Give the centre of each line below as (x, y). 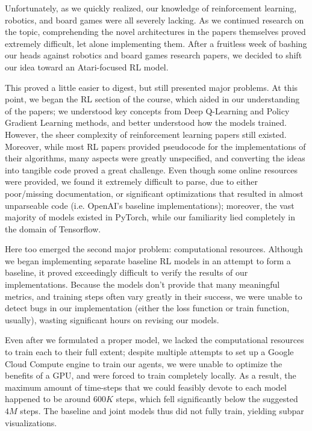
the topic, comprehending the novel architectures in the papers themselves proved (155, 32)
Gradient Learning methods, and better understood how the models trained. (146, 122)
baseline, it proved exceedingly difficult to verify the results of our (126, 272)
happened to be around (48, 399)
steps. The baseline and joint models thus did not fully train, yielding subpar (162, 411)
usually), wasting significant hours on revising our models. (112, 319)
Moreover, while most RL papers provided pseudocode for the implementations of (155, 146)
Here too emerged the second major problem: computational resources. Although (154, 249)
